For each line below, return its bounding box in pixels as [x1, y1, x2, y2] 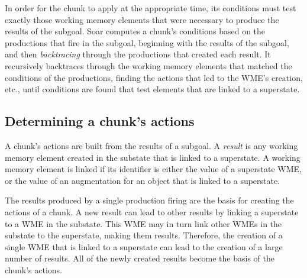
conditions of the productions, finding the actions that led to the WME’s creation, [5, 71, 303, 83]
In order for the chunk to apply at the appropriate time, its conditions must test [5, 2, 296, 14]
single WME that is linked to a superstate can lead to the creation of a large [5, 240, 283, 253]
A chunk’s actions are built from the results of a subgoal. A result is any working [5, 139, 298, 151]
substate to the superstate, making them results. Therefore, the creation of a [5, 229, 283, 241]
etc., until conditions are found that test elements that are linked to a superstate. [5, 83, 300, 95]
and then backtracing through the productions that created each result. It [5, 48, 271, 60]
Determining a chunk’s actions [5, 112, 195, 130]
